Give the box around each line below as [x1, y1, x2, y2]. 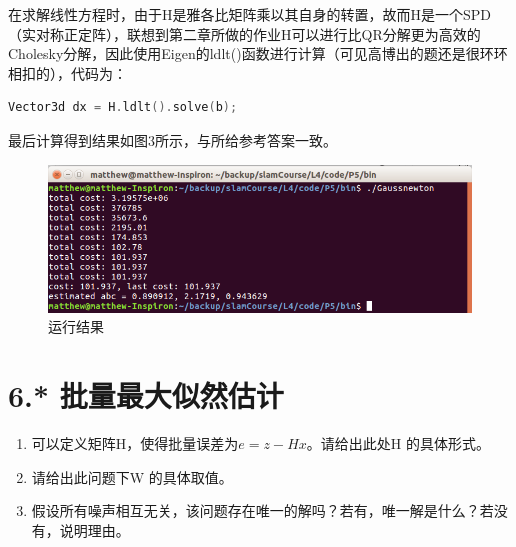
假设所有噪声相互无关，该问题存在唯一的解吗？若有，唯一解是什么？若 [31, 500, 494, 521]
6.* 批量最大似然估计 [8, 375, 284, 416]
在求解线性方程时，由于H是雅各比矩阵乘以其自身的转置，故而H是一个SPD [8, 4, 492, 24]
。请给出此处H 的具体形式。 [306, 433, 490, 454]
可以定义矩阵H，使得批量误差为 [31, 433, 239, 454]
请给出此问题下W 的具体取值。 [31, 466, 233, 487]
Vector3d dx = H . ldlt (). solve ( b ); [8, 100, 238, 115]
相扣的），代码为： [8, 62, 127, 83]
